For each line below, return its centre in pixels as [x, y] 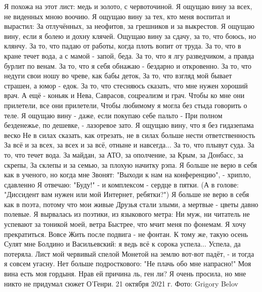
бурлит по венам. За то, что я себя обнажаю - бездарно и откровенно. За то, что [128, 65]
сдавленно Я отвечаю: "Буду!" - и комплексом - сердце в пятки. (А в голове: [121, 184]
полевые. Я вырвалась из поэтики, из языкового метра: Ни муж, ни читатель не [127, 214]
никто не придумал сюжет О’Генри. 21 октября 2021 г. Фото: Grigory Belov [121, 283]
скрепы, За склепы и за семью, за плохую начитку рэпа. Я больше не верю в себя [130, 164]
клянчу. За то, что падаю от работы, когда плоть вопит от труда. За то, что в [123, 46]
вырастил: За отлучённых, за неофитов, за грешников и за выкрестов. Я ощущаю [129, 26]
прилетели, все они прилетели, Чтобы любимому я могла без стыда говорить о [126, 105]
